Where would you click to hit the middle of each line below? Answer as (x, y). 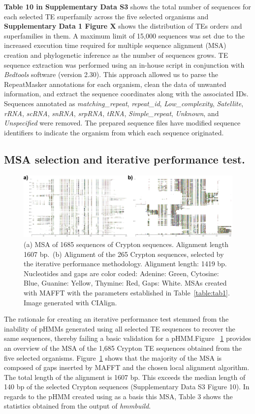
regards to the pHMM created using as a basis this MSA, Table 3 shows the (118, 396)
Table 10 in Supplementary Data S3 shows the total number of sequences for (127, 6)
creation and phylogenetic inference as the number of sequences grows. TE (116, 55)
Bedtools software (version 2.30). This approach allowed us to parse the (111, 74)
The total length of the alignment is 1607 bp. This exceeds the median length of (125, 377)
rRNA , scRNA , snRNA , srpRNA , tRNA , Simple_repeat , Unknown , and (112, 113)
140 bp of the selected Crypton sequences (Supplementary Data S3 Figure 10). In (127, 387)
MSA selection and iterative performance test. (125, 159)
